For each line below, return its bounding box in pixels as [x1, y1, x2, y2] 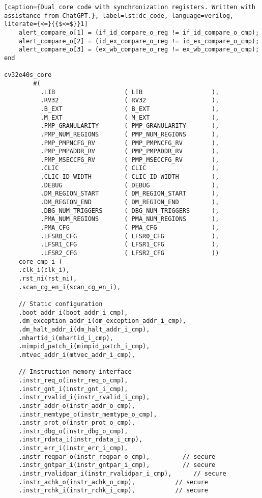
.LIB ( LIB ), [40, 88, 219, 96]
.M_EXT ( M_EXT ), [40, 114, 219, 121]
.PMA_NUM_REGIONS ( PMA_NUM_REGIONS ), [40, 215, 219, 223]
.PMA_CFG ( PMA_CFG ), [40, 224, 219, 232]
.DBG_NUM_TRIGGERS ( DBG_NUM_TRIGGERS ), [40, 207, 219, 214]
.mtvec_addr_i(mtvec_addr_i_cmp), [18, 351, 135, 358]
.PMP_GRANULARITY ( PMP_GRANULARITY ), [40, 122, 219, 130]
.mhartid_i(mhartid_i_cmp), [18, 334, 113, 342]
